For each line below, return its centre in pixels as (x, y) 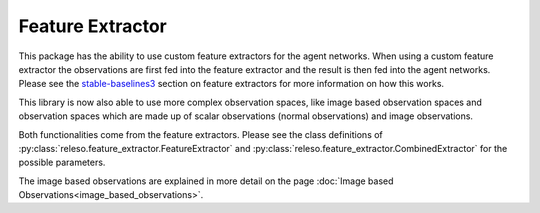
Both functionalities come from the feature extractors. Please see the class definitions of (201, 134)
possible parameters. (62, 162)
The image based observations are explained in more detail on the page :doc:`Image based (206, 181)
